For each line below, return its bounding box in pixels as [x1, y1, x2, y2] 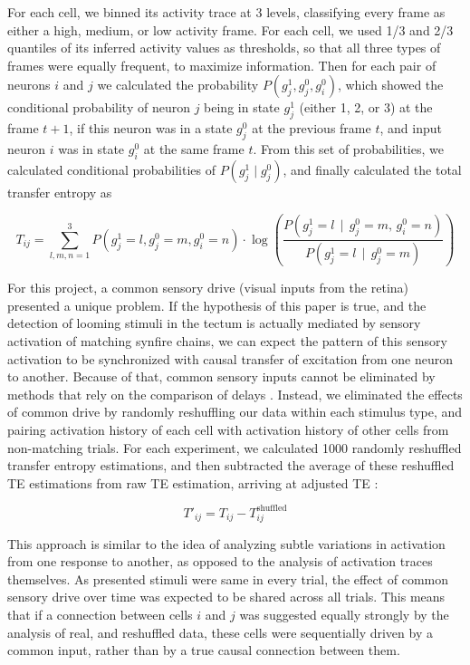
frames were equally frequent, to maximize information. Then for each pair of [7, 55, 436, 74]
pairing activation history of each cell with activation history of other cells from [7, 420, 449, 439]
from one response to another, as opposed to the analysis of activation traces [7, 552, 433, 571]
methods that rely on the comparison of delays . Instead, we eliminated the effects [7, 384, 463, 403]
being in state [204, 98, 280, 117]
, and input [379, 119, 442, 138]
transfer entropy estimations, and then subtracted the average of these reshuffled [7, 456, 455, 475]
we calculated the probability [97, 75, 259, 94]
